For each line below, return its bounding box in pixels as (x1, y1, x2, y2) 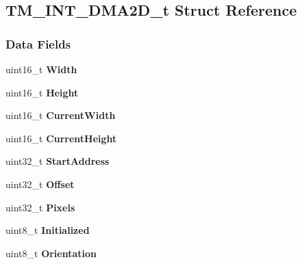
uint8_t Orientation (5, 246, 97, 260)
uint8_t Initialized (5, 223, 90, 237)
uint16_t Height (5, 85, 79, 99)
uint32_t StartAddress (5, 154, 110, 168)
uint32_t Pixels (5, 200, 75, 214)
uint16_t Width (5, 62, 77, 76)
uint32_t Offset (5, 176, 75, 191)
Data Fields (5, 35, 71, 52)
